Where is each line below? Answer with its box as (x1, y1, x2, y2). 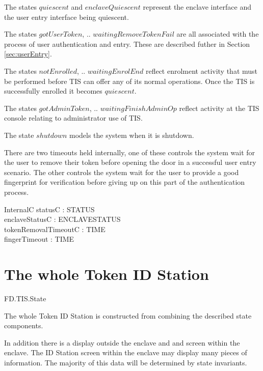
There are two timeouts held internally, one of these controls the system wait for (4, 147, 255, 157)
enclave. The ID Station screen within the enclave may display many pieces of (4, 347, 247, 358)
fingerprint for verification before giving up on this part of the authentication (4, 177, 245, 187)
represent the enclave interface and (143, 2, 251, 12)
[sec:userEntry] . (4, 48, 52, 59)
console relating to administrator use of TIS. (4, 112, 143, 123)
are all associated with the (176, 28, 259, 39)
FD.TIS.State (4, 293, 46, 303)
